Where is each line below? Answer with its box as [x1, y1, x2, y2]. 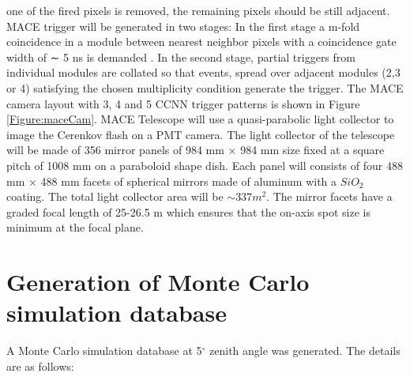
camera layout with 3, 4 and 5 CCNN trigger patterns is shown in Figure [6, 95, 360, 111]
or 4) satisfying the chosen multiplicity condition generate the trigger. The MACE [6, 79, 404, 96]
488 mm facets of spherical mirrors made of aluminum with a [40, 172, 337, 189]
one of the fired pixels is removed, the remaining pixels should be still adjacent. [6, 2, 390, 18]
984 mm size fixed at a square [240, 141, 385, 158]
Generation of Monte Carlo [6, 266, 310, 298]
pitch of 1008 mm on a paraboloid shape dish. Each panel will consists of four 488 [6, 156, 403, 173]
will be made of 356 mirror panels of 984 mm [6, 141, 224, 158]
